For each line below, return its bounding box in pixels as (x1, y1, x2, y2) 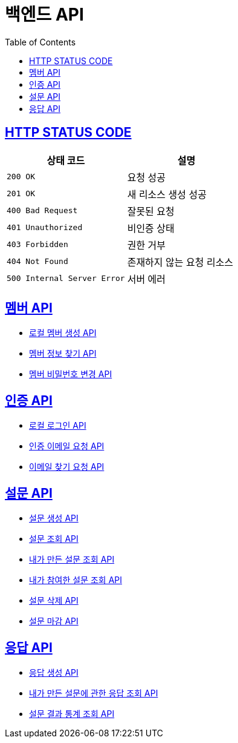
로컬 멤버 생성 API (29, 328, 97, 338)
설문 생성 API (29, 513, 79, 524)
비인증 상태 (127, 222, 175, 234)
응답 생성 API (29, 667, 79, 678)
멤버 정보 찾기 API (29, 348, 97, 359)
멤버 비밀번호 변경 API (29, 369, 112, 380)
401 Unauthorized (7, 223, 83, 233)
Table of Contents (5, 36, 76, 47)
